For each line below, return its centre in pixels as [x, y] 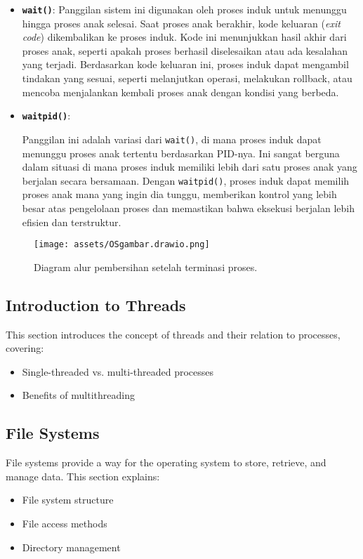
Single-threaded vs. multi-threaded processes [118, 371]
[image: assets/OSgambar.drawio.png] [122, 245]
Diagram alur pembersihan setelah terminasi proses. [146, 267]
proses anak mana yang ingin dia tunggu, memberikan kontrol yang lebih [179, 194]
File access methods [65, 523]
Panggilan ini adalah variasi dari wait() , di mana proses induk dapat [172, 139]
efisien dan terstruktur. [72, 222]
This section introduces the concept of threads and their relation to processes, [173, 334]
